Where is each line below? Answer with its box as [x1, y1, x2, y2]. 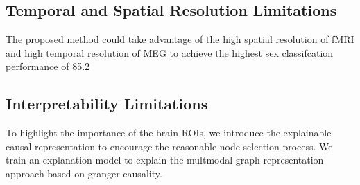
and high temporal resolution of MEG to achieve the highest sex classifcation [6, 45, 334, 60]
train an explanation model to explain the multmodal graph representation [6, 152, 324, 167]
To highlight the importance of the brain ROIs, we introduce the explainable [6, 125, 332, 140]
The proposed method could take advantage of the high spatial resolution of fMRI [6, 32, 354, 46]
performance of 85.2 [6, 59, 90, 73]
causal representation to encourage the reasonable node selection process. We [6, 139, 333, 153]
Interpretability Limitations [6, 93, 208, 114]
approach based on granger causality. [6, 166, 162, 180]
